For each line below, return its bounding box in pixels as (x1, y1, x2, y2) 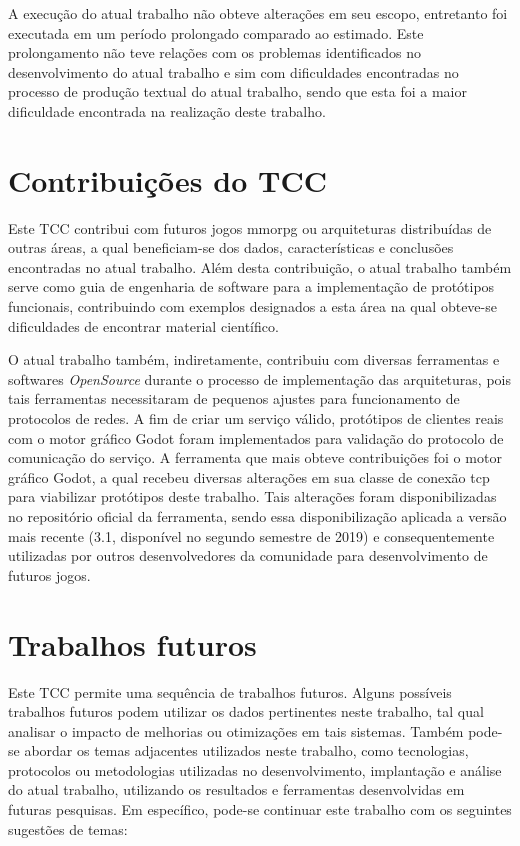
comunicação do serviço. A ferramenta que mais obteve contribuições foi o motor (8, 447, 502, 468)
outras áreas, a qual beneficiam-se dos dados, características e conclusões (8, 237, 454, 258)
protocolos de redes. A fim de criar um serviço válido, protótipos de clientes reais (8, 408, 504, 429)
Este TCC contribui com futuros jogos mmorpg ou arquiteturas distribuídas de (8, 217, 492, 238)
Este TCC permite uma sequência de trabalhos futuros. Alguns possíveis (8, 681, 452, 702)
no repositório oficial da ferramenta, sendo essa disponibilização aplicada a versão (8, 506, 507, 526)
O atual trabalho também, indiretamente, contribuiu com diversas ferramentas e (8, 349, 500, 370)
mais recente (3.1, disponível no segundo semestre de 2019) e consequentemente (8, 525, 495, 546)
